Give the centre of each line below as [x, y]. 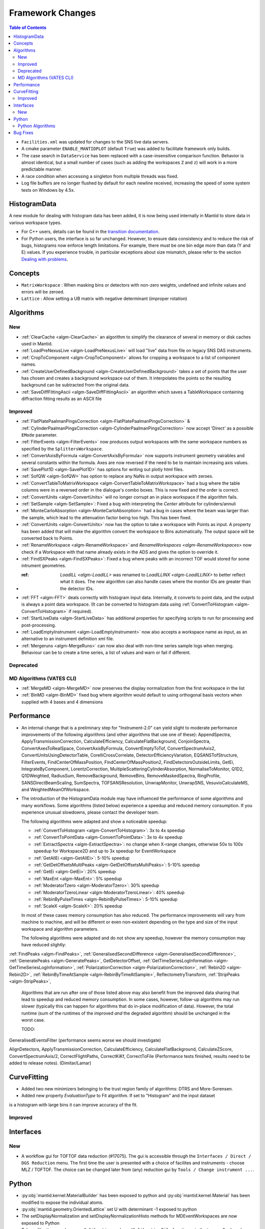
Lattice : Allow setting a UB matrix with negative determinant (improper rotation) [104, 299]
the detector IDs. [77, 588]
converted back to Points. [47, 538]
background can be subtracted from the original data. [76, 385]
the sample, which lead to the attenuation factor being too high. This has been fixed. [106, 517]
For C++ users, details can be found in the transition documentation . [90, 232]
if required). [81, 611]
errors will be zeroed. [43, 292]
